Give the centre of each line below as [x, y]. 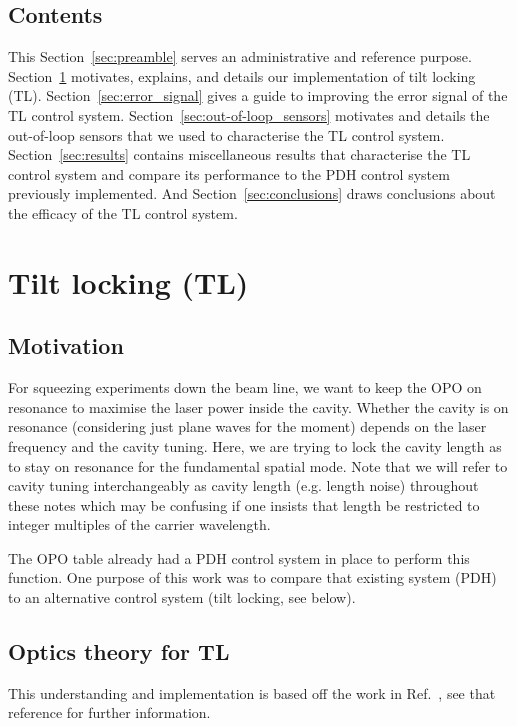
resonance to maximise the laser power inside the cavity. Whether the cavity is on [258, 406]
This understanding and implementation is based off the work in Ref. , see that [252, 692]
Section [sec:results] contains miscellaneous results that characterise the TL [239, 154]
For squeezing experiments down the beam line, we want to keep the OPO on [245, 387]
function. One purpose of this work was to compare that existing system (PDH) [252, 577]
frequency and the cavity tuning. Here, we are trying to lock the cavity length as [255, 445]
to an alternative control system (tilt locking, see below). [182, 597]
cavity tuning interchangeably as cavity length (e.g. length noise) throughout [243, 485]
